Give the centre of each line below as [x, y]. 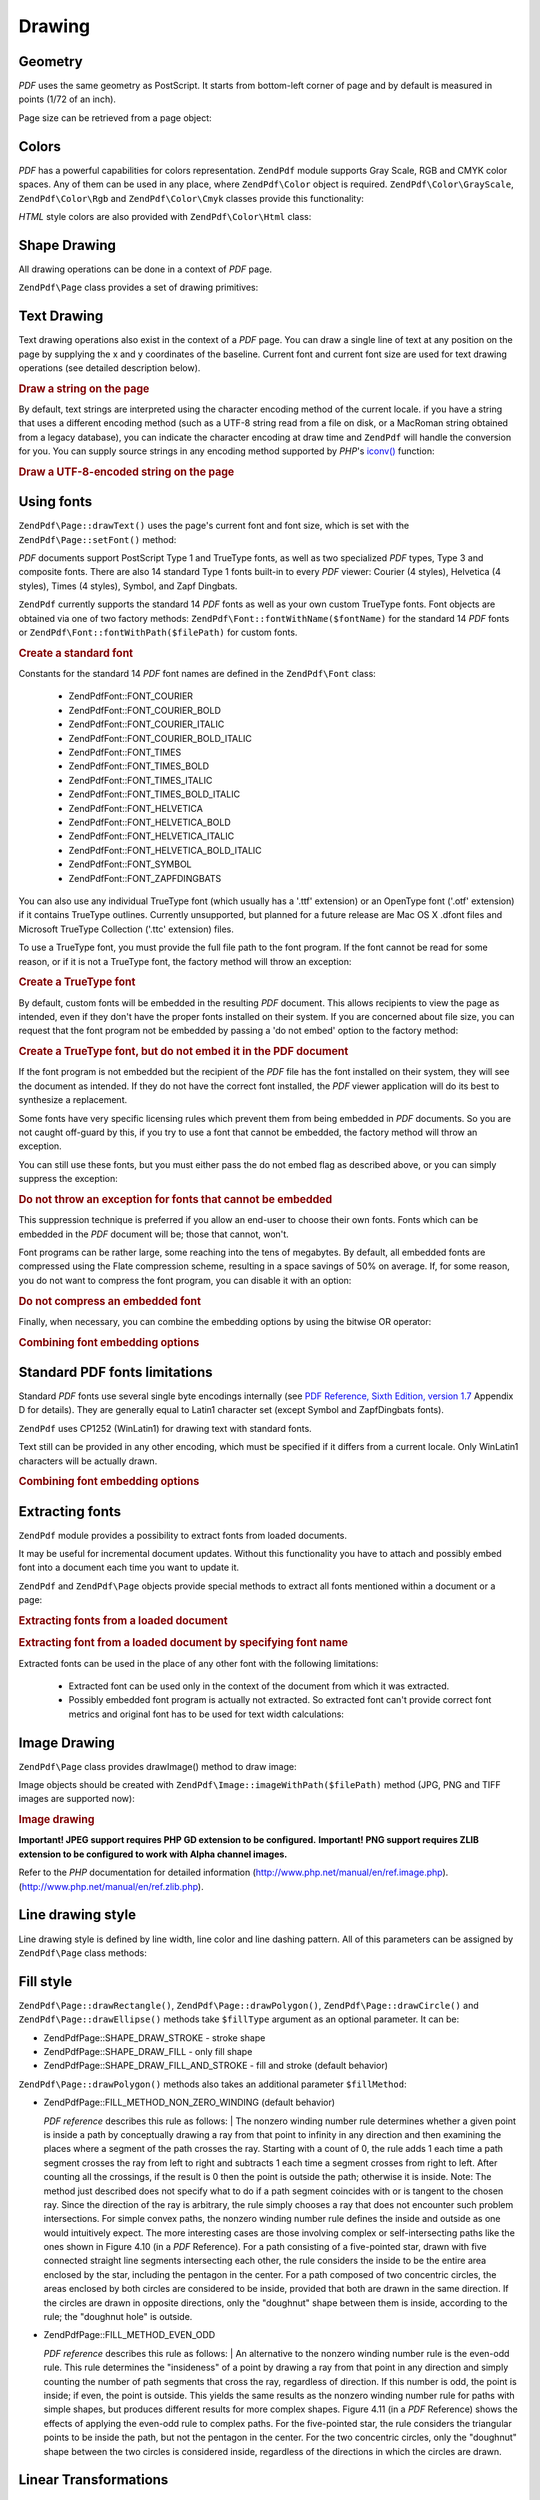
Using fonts [55, 501]
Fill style [45, 1981]
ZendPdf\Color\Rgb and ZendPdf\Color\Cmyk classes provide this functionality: [191, 198]
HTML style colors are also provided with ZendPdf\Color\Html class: [165, 216]
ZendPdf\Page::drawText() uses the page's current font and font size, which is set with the [214, 526]
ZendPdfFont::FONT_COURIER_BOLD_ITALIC [160, 738]
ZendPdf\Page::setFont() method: [97, 539]
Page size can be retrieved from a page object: [115, 117]
